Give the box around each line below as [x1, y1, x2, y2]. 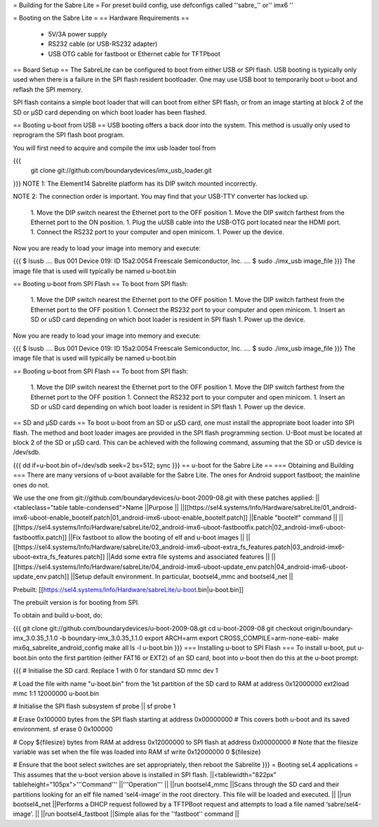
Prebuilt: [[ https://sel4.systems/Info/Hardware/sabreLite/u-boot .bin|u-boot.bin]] [13, 585, 244, 594]
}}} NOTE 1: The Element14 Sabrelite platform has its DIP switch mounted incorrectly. [13, 179, 258, 188]
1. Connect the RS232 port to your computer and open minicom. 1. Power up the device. [30, 228, 284, 236]
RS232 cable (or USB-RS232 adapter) [48, 39, 158, 49]
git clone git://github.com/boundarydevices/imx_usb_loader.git [30, 166, 212, 175]
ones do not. [13, 480, 50, 489]
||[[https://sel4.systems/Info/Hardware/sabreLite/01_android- [180, 504, 357, 512]
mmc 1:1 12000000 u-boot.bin [13, 689, 100, 698]
